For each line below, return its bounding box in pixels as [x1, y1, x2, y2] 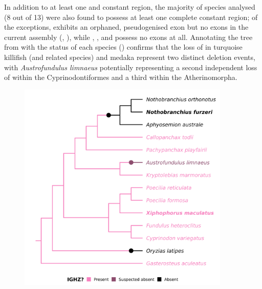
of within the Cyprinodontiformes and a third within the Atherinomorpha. [4, 72, 237, 82]
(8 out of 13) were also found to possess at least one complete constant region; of [4, 11, 258, 22]
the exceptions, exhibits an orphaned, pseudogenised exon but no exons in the [4, 22, 249, 32]
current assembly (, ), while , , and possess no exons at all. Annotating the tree [4, 31, 253, 42]
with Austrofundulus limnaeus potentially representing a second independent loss [4, 61, 257, 72]
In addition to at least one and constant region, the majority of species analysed [4, 2, 255, 12]
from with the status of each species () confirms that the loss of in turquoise [4, 42, 243, 52]
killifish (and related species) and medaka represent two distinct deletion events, [4, 51, 255, 62]
